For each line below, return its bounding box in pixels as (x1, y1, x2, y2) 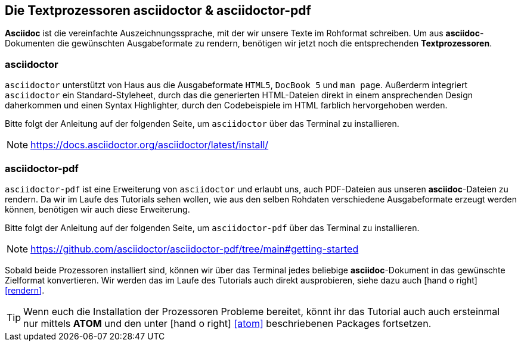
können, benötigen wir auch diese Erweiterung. (5, 204, 190, 214)
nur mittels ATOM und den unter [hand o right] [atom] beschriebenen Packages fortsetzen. (23, 317, 432, 329)
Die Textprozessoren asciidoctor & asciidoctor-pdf (5, 3, 311, 18)
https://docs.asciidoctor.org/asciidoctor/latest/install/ (30, 139, 269, 151)
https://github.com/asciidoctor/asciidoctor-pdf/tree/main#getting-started (30, 242, 359, 255)
